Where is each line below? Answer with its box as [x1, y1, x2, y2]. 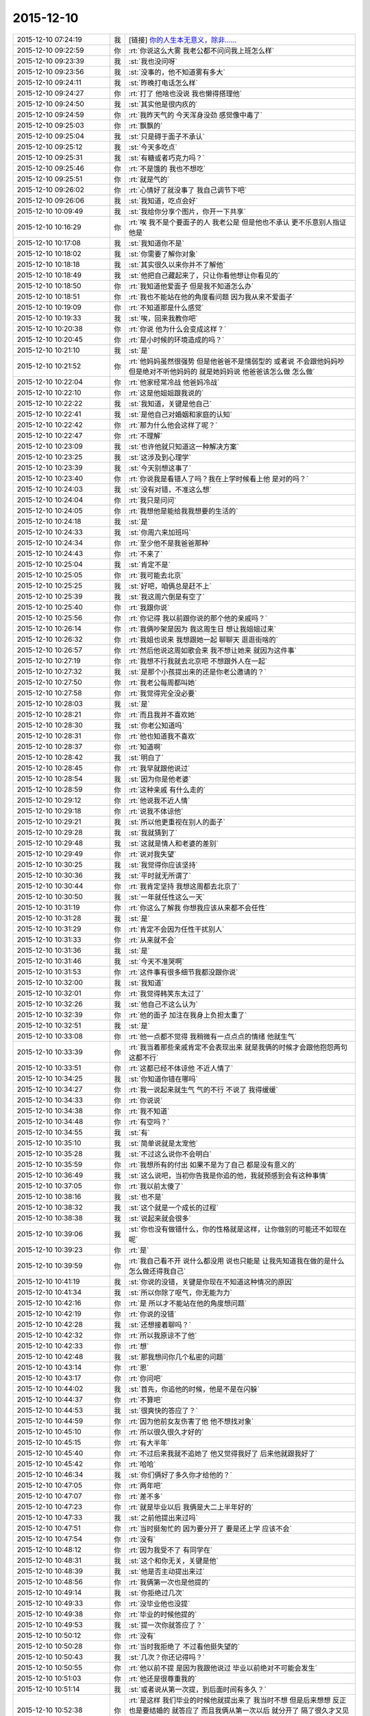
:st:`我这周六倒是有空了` [128, 592, 205, 601]
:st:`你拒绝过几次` [128, 1588, 184, 1597]
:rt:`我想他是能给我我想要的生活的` [128, 506, 238, 515]
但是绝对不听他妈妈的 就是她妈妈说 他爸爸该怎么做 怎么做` [128, 367, 315, 376]
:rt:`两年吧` [128, 1481, 163, 1490]
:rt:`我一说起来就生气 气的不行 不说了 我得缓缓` [128, 1085, 279, 1094]
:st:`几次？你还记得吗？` [128, 1652, 205, 1662]
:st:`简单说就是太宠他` [128, 1138, 198, 1148]
